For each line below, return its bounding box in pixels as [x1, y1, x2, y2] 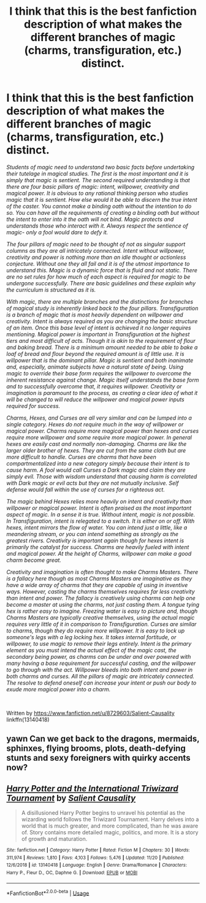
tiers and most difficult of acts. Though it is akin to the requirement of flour [6, 337, 196, 344]
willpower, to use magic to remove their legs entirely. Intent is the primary [6, 640, 192, 647]
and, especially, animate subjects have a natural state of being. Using [6, 363, 184, 371]
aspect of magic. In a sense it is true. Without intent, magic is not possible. [6, 510, 196, 518]
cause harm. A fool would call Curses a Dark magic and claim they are [6, 466, 186, 474]
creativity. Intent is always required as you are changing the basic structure [6, 317, 198, 325]
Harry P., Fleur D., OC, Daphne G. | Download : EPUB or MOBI [6, 870, 138, 876]
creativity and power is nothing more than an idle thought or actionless [6, 253, 186, 261]
